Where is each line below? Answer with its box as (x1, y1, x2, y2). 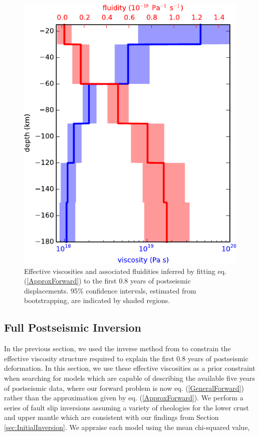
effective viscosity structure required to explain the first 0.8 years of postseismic (4, 353, 248, 363)
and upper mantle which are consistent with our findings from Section (4, 412, 219, 422)
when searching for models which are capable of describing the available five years (4, 372, 255, 383)
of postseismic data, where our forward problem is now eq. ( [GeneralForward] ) (4, 382, 244, 393)
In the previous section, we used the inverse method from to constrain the (4, 343, 231, 354)
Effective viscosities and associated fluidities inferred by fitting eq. (24, 265, 227, 276)
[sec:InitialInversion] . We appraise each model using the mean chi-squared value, (4, 421, 250, 432)
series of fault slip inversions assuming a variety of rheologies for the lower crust (4, 402, 249, 412)
